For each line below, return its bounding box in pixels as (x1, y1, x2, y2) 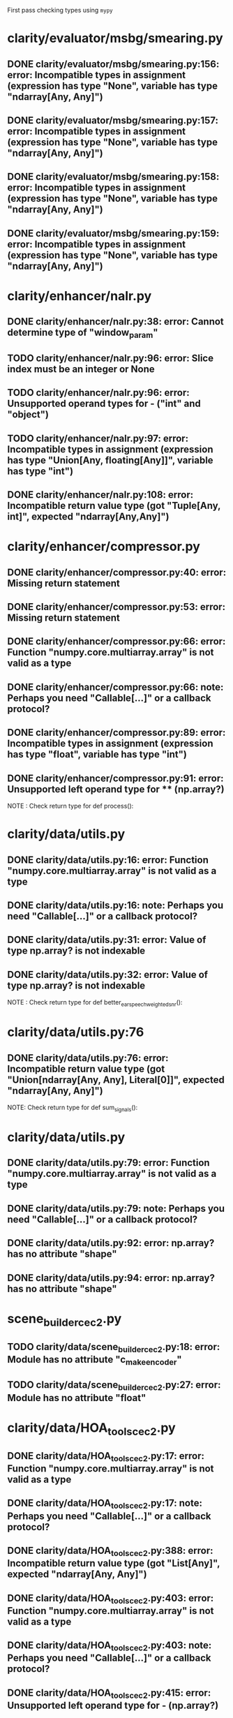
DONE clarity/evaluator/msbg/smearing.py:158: (7, 171, 220, 183)
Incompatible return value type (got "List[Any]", (7, 1557, 220, 1569)
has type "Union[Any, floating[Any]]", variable (7, 454, 214, 466)
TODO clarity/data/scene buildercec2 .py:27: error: (7, 1379, 221, 1393)
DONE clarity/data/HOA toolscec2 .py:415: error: (7, 1687, 211, 1701)
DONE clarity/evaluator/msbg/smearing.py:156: (7, 58, 220, 70)
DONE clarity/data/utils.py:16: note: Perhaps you (7, 900, 224, 911)
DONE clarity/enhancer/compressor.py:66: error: (7, 635, 226, 648)
